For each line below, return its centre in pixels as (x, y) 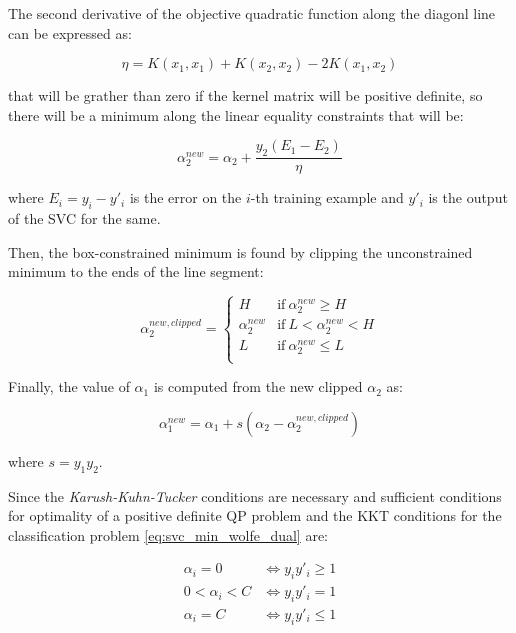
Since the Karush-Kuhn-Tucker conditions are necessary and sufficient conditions (255, 495)
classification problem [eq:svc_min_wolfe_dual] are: (168, 534)
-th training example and (327, 197)
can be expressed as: (70, 32)
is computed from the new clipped (258, 386)
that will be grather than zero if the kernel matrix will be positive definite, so (245, 95)
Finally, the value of (69, 386)
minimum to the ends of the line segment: (136, 271)
